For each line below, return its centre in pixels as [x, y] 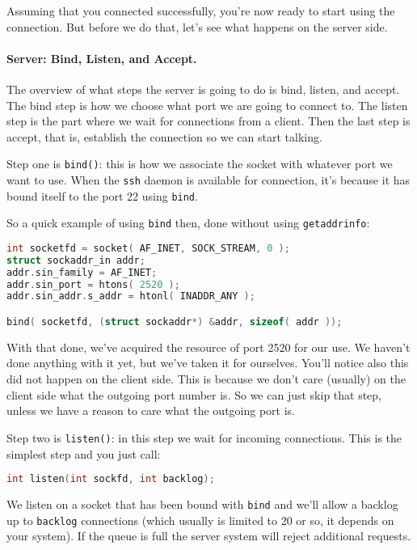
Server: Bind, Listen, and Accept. [102, 58]
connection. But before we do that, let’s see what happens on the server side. [197, 26]
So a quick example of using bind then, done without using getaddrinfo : [188, 223]
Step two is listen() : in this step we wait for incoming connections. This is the [204, 437]
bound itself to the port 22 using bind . [102, 195]
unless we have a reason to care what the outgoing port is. [151, 410]
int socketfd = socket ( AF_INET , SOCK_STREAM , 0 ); [148, 248]
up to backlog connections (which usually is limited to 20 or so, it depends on [200, 520]
